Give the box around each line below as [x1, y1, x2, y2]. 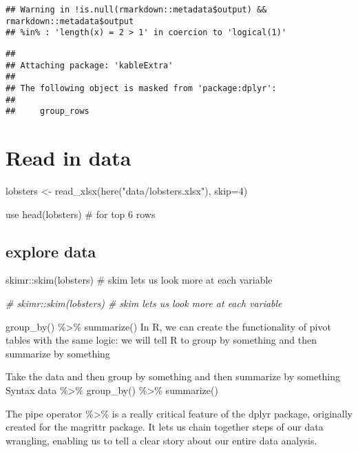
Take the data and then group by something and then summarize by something [6, 369, 341, 384]
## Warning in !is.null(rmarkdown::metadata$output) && [6, 5, 267, 14]
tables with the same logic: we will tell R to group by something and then [6, 333, 317, 347]
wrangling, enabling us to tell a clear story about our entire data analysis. [6, 433, 317, 447]
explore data [6, 240, 96, 262]
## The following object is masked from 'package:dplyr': [6, 83, 277, 93]
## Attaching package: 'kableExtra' [6, 60, 173, 70]
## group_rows [6, 106, 89, 117]
